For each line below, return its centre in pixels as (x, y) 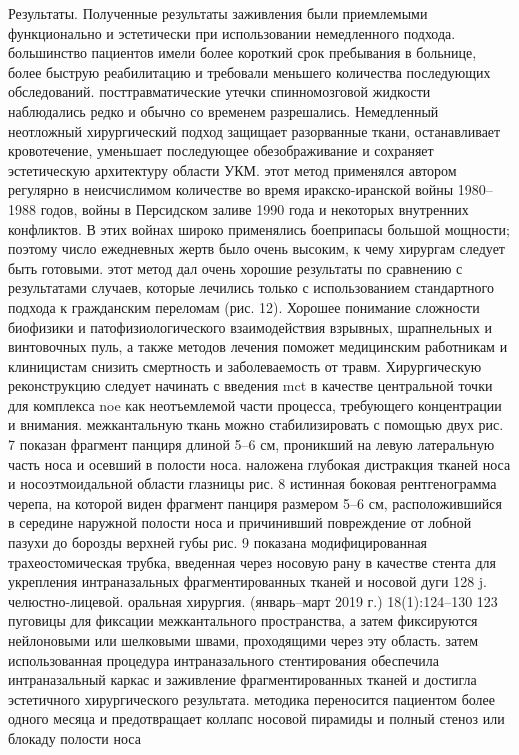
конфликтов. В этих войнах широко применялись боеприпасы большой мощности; (259, 228)
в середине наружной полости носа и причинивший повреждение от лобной (240, 522)
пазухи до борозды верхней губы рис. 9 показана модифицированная (218, 542)
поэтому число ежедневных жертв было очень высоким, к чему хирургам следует (256, 248)
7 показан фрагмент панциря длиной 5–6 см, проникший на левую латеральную (251, 444)
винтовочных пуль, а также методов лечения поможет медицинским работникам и (258, 346)
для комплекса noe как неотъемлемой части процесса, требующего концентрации (255, 404)
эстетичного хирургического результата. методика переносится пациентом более (251, 698)
